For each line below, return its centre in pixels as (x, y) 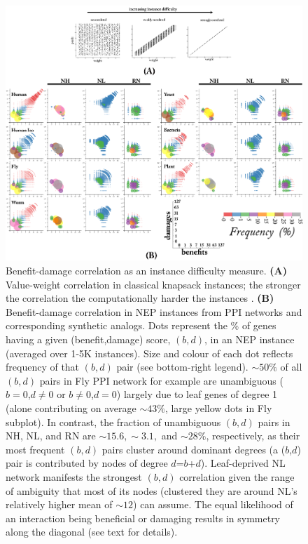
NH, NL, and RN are (51, 436)
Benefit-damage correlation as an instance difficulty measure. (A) (147, 271)
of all (291, 367)
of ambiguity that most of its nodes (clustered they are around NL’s (152, 490)
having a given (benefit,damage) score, (88, 339)
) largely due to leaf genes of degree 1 (197, 394)
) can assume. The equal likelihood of (213, 504)
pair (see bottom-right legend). (182, 367)
